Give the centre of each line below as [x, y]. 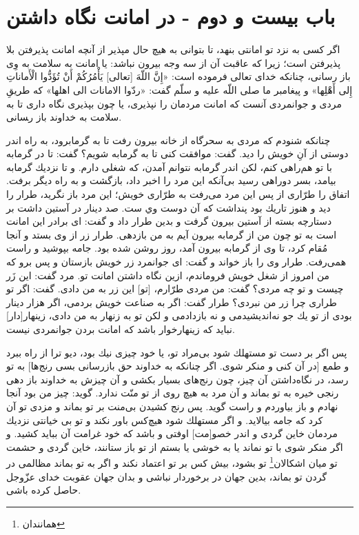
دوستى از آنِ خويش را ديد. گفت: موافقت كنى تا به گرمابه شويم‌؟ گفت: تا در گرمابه [177, 153]
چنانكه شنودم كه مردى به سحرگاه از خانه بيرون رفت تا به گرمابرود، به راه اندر [168, 140]
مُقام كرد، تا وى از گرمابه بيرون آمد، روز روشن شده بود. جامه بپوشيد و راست [167, 248]
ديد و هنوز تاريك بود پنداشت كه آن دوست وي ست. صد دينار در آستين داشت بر [168, 207]
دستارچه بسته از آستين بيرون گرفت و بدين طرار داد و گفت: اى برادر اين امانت [169, 221]
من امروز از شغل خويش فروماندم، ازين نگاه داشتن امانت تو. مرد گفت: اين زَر [168, 275]
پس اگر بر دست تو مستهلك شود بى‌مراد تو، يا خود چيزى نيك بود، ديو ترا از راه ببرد [177, 352]
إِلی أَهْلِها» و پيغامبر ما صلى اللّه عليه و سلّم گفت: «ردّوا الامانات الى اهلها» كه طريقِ [179, 89]
